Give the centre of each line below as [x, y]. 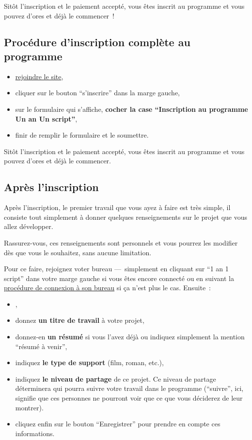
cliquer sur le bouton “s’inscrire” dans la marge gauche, [98, 93]
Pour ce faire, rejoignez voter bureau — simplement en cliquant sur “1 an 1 [116, 269]
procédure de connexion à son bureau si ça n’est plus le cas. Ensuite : [107, 288]
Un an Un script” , [46, 118]
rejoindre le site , [39, 76]
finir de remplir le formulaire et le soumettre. [82, 135]
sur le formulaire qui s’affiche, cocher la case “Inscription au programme [132, 109]
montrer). [29, 407]
